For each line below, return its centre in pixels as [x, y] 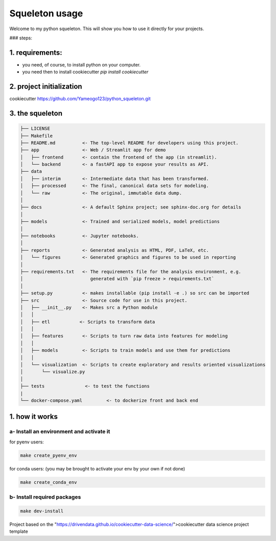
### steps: [21, 38]
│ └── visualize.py [53, 372]
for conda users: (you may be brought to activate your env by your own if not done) [97, 468]
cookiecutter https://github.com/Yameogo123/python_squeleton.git [80, 99]
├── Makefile [37, 136]
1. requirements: [36, 52]
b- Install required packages [45, 497]
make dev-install [42, 511]
